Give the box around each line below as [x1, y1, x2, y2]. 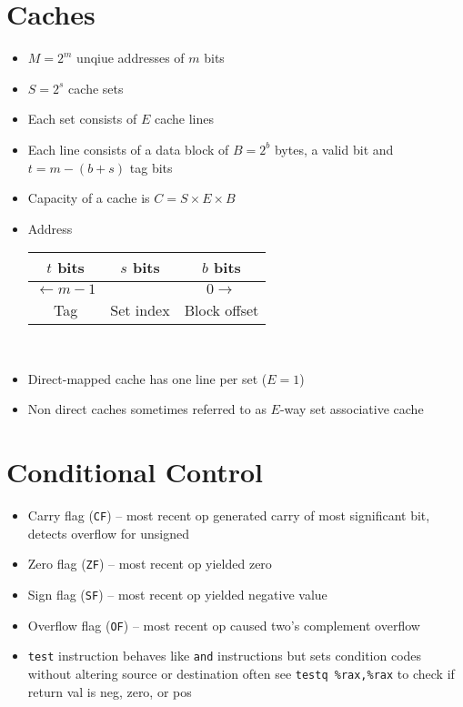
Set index [110, 299, 170, 321]
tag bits [129, 157, 173, 177]
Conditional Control [6, 453, 264, 490]
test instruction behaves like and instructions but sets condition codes [27, 646, 422, 665]
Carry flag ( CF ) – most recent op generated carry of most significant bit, [27, 506, 430, 525]
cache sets [68, 78, 124, 97]
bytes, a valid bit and [274, 139, 394, 158]
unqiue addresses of [76, 48, 185, 67]
